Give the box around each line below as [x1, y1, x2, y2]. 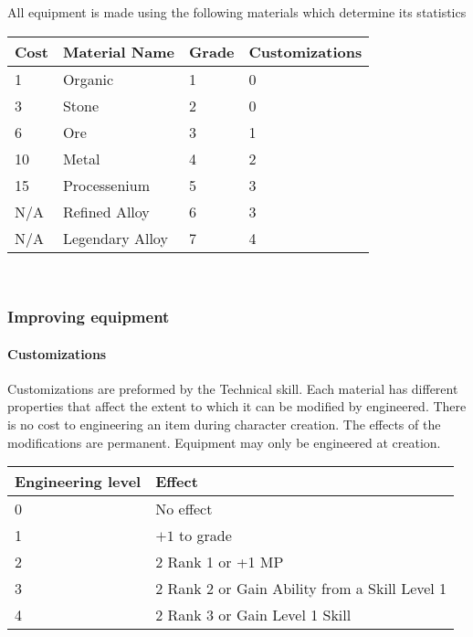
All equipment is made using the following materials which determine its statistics [7, 3, 467, 21]
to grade [179, 525, 232, 547]
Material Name [62, 40, 174, 62]
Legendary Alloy [62, 227, 168, 249]
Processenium [62, 174, 151, 196]
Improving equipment [7, 305, 170, 328]
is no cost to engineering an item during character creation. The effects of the [7, 415, 441, 434]
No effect [155, 498, 213, 520]
